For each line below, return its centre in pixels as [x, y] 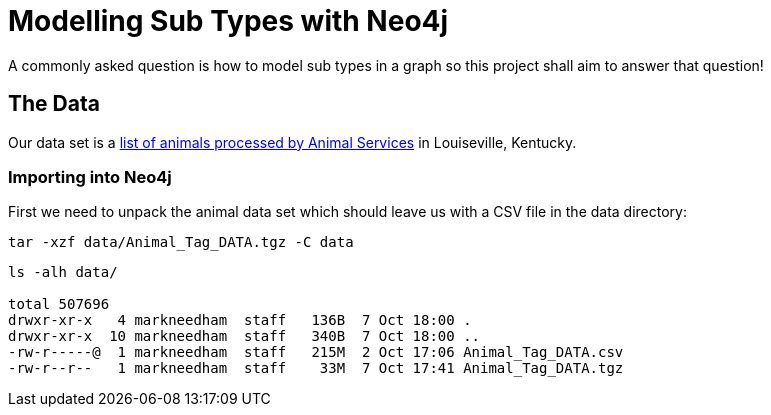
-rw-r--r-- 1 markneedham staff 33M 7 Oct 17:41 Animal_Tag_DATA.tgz [316, 368]
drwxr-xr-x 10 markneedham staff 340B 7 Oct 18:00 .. [244, 336]
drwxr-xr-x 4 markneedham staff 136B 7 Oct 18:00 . [240, 320]
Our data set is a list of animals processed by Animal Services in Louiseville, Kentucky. [292, 142]
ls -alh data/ [63, 272]
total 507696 [59, 304]
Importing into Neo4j [90, 176]
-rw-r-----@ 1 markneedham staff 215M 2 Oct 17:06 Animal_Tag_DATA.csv [316, 352]
